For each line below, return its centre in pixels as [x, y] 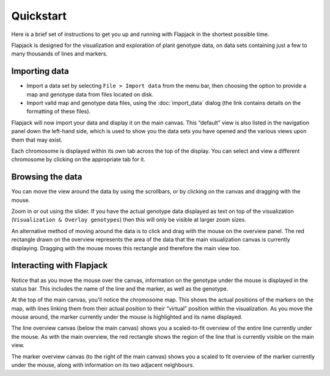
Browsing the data [47, 177]
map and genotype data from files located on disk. [90, 94]
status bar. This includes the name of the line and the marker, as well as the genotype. [120, 288]
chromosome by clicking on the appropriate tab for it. [79, 159]
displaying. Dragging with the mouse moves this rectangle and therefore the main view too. [126, 248]
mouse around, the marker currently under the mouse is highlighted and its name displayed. [127, 317]
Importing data [40, 71]
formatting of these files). [59, 111]
